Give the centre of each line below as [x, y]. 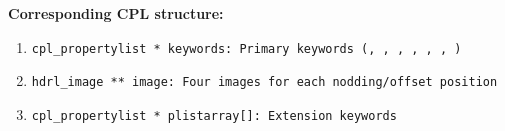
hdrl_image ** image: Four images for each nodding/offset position [264, 82]
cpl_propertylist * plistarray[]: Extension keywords [214, 115]
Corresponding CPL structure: [116, 13]
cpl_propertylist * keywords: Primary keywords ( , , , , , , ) [246, 48]
